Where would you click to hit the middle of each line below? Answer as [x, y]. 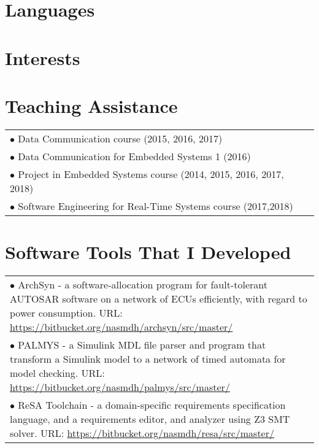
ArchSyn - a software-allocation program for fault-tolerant [143, 284]
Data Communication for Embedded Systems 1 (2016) [134, 156]
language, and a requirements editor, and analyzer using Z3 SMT [150, 419]
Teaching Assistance [91, 105]
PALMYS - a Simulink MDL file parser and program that [142, 345]
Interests [43, 57]
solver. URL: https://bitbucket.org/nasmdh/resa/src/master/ [142, 433]
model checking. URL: [57, 373]
